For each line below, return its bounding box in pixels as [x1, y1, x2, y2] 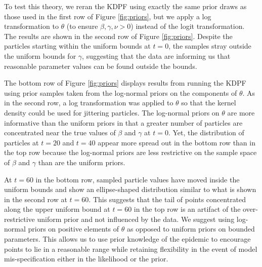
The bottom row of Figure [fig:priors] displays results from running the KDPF [4, 78, 246, 88]
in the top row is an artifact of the [134, 204, 241, 214]
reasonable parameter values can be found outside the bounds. [4, 60, 197, 71]
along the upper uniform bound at [4, 204, 110, 214]
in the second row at [4, 194, 67, 204]
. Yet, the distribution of [168, 127, 244, 138]
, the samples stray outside [168, 41, 251, 51]
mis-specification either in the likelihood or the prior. [4, 253, 168, 264]
